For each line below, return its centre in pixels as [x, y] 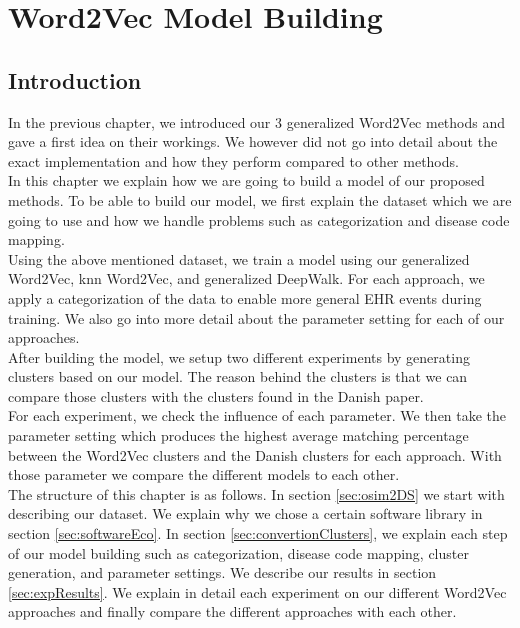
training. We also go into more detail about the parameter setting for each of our [256, 317]
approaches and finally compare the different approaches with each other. [232, 611]
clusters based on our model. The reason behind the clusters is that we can [238, 376]
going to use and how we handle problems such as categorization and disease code [259, 219]
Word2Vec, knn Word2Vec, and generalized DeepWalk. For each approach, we [246, 278]
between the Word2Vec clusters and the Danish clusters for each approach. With [255, 454]
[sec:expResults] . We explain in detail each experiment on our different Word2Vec [257, 591]
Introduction [75, 79]
